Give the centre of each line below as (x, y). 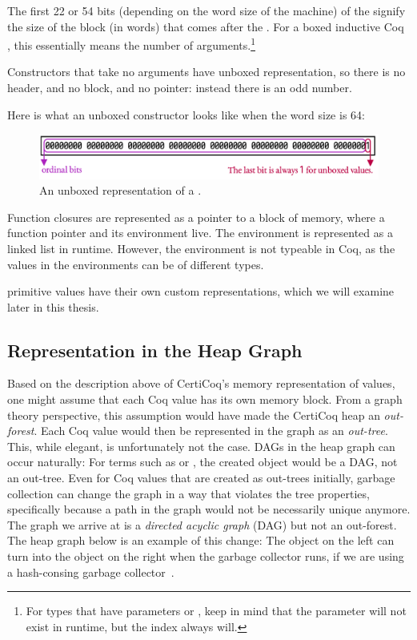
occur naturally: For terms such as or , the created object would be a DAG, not (202, 462)
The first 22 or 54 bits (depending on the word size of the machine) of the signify (206, 10)
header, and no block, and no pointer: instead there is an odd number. (180, 88)
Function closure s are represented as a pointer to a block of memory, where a (196, 217)
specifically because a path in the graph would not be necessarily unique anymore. (209, 509)
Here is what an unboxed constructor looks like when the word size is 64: (186, 114)
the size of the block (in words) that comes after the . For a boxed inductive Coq (206, 26)
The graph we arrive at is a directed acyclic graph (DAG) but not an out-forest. (202, 524)
